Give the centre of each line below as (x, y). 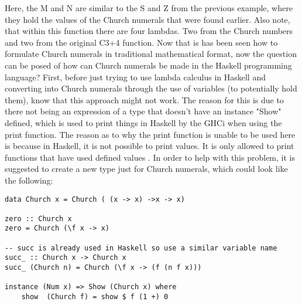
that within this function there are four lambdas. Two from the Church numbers (149, 31)
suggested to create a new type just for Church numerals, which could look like (146, 169)
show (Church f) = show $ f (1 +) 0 (95, 297)
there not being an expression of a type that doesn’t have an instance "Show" (143, 111)
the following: (29, 180)
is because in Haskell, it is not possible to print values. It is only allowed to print (150, 146)
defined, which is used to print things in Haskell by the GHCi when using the (143, 122)
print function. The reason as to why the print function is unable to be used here (150, 134)
